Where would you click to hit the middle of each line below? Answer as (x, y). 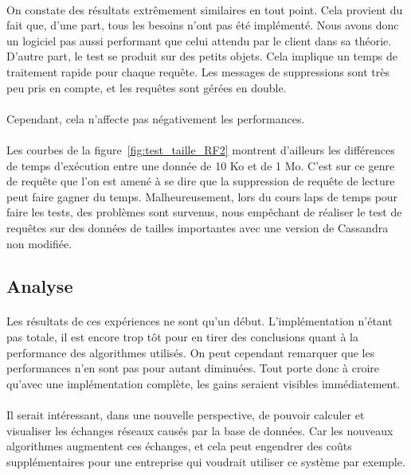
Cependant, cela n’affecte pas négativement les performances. (156, 118)
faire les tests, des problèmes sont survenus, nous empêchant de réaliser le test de (204, 212)
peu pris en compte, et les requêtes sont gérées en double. (147, 87)
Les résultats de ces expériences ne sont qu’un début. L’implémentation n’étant (200, 321)
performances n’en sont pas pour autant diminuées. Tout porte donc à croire (193, 368)
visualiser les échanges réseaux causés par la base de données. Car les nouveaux (200, 430)
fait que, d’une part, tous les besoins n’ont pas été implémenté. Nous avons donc (203, 25)
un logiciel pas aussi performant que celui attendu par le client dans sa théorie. (199, 40)
